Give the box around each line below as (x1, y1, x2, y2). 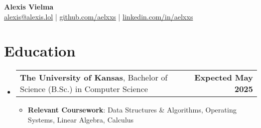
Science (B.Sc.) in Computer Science (20, 83, 148, 95)
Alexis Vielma (4, 1, 54, 11)
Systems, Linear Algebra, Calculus (28, 114, 134, 124)
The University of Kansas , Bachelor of (20, 71, 168, 83)
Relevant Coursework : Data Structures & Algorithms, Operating (28, 104, 237, 115)
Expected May (194, 71, 253, 83)
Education (4, 40, 76, 61)
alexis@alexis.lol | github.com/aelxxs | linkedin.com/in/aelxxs (4, 11, 193, 21)
